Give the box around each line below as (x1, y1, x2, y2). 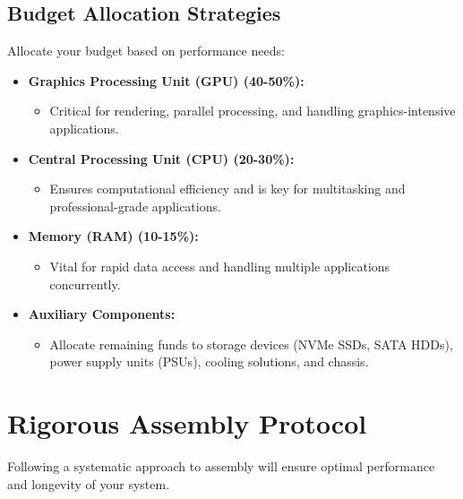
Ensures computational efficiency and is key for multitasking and (49, 179, 406, 198)
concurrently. (49, 274, 121, 293)
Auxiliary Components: (28, 305, 176, 323)
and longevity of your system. (7, 474, 170, 493)
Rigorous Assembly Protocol (7, 405, 367, 442)
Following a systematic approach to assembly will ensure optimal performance (7, 457, 435, 476)
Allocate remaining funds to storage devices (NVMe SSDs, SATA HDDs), (49, 334, 453, 353)
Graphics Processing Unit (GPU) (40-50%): (28, 71, 304, 90)
